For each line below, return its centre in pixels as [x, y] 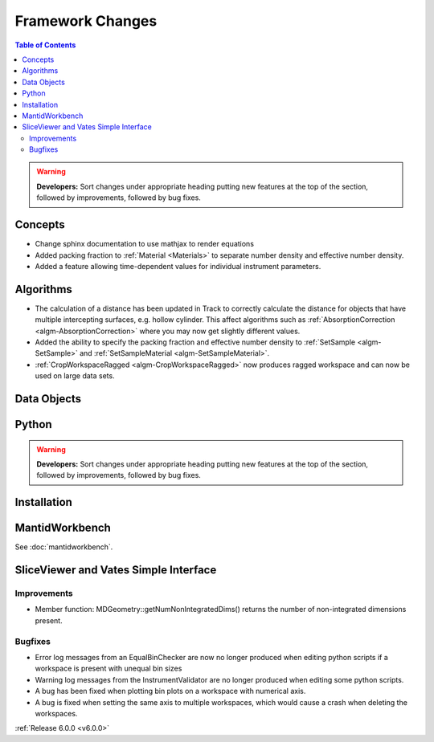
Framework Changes [86, 21]
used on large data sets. [75, 376]
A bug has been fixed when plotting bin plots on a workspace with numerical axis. [170, 691]
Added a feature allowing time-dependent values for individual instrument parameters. [178, 266]
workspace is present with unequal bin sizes [108, 669]
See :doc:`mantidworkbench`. [64, 547]
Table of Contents [45, 45]
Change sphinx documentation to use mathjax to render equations [145, 244]
